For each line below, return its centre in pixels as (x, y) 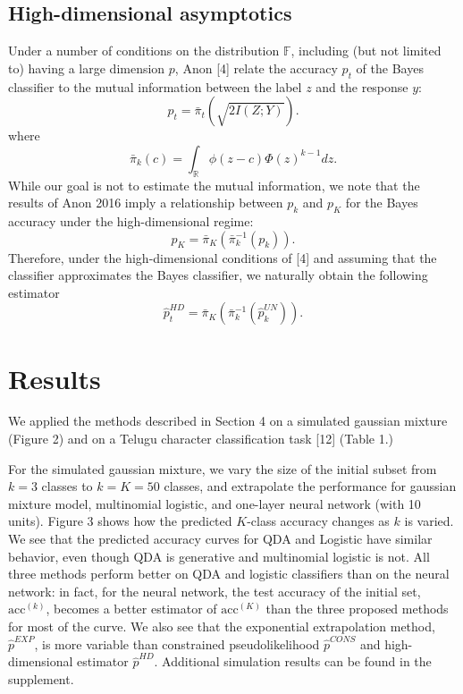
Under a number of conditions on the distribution (144, 51)
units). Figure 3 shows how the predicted (120, 521)
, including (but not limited (366, 51)
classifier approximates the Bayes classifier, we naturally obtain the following (218, 275)
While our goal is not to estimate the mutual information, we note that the (214, 185)
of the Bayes (390, 68)
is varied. (429, 521)
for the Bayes (382, 203)
